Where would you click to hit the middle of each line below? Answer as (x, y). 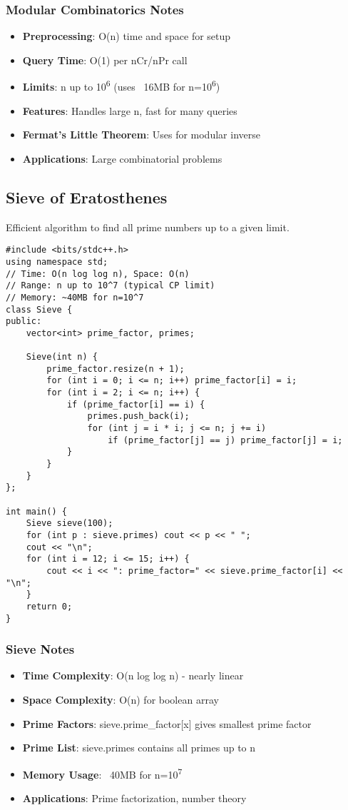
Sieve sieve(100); (70, 523)
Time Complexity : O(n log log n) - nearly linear (133, 675)
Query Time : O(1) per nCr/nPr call (105, 60)
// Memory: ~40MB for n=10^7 (75, 297)
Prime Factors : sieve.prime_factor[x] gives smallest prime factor (167, 723)
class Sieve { (39, 309)
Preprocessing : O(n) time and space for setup (127, 36)
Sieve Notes (40, 649)
